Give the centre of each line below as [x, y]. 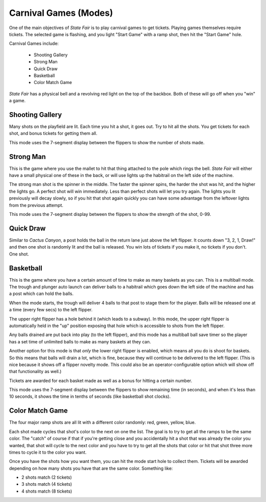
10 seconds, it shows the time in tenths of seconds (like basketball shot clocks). [90, 397]
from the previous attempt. [36, 205]
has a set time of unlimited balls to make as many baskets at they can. [80, 341]
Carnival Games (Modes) [61, 13]
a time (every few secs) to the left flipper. [51, 310]
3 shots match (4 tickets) [47, 484]
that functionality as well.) [35, 372]
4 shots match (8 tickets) [47, 491]
